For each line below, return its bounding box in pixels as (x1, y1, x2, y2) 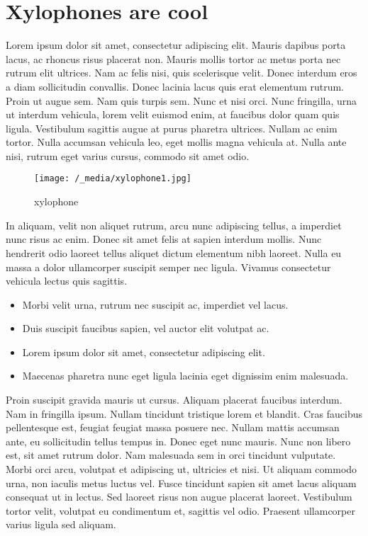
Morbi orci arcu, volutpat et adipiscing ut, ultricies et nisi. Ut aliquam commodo (6, 462, 357, 477)
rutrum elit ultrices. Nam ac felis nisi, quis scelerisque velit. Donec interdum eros (6, 65, 357, 80)
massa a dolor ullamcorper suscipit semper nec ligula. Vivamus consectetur (6, 259, 331, 274)
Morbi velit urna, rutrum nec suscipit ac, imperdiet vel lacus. (22, 297, 289, 312)
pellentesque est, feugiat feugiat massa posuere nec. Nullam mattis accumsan (6, 420, 340, 435)
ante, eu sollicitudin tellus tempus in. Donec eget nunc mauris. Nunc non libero (6, 433, 351, 448)
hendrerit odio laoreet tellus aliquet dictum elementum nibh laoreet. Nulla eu (6, 245, 342, 260)
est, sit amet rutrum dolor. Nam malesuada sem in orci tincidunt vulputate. (6, 447, 336, 462)
